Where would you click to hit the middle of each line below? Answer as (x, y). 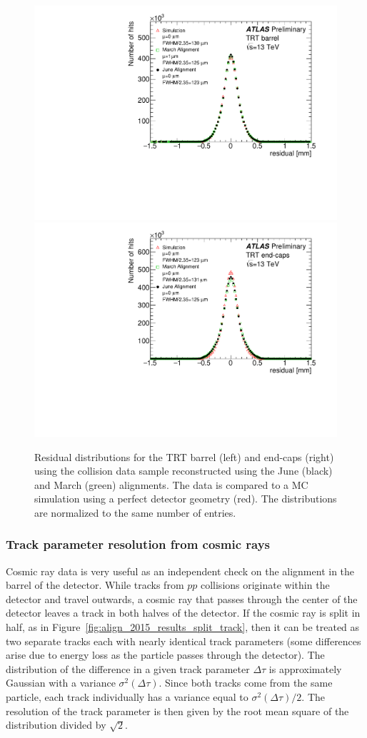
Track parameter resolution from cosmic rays (138, 544)
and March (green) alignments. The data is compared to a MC (171, 484)
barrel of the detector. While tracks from (95, 585)
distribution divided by (56, 725)
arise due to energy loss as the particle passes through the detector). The (165, 655)
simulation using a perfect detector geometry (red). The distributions (186, 499)
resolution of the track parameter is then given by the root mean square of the (177, 711)
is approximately (305, 668)
